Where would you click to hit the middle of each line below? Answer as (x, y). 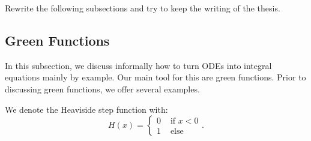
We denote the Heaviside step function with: (86, 109)
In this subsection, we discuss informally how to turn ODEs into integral (138, 65)
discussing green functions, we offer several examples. (102, 88)
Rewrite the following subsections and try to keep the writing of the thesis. (143, 8)
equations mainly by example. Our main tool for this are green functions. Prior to (155, 77)
